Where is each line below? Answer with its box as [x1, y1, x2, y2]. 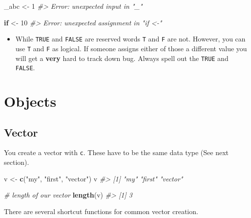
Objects [4, 91, 57, 111]
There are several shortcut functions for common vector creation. [4, 206, 198, 216]
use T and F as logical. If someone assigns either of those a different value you [15, 43, 247, 53]
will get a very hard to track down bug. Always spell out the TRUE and [15, 53, 229, 63]
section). [4, 157, 29, 167]
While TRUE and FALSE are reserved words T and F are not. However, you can [15, 34, 246, 44]
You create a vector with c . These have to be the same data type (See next [4, 147, 229, 158]
